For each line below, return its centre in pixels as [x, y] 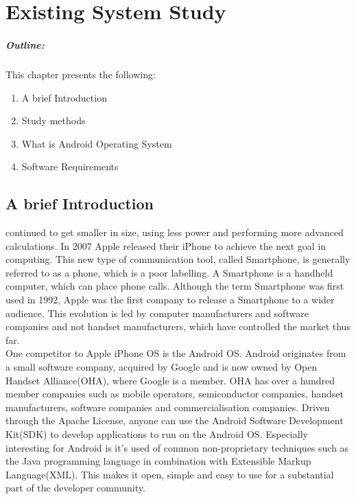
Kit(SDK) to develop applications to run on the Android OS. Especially [157, 434]
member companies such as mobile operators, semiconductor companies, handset [175, 394]
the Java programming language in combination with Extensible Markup [158, 461]
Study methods [54, 120]
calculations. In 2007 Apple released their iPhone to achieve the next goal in [166, 245]
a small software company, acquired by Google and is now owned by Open [162, 367]
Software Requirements [70, 166]
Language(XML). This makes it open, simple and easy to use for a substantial [170, 474]
